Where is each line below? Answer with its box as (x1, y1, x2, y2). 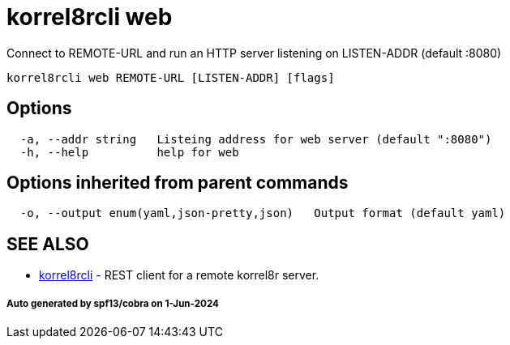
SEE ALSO (6, 233, 89, 254)
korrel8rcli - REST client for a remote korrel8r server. (39, 268, 319, 283)
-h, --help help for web (19, 145, 239, 159)
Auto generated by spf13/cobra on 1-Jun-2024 (6, 297, 219, 309)
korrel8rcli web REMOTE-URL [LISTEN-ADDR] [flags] (6, 70, 335, 84)
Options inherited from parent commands (6, 172, 349, 194)
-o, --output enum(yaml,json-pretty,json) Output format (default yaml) (19, 207, 506, 220)
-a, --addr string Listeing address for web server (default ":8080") (19, 132, 492, 146)
